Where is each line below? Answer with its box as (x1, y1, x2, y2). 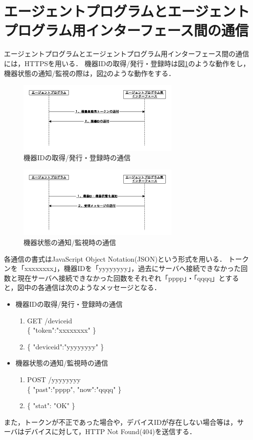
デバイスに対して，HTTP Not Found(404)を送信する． (24, 426, 196, 437)
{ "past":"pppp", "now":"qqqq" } (27, 384, 122, 394)
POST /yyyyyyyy (27, 374, 81, 384)
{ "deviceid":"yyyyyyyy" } (27, 341, 104, 351)
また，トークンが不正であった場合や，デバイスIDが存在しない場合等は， (4, 416, 237, 427)
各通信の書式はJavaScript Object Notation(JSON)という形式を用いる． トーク (4, 253, 249, 264)
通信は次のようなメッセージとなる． (45, 282, 161, 293)
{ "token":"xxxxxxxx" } (27, 325, 96, 335)
